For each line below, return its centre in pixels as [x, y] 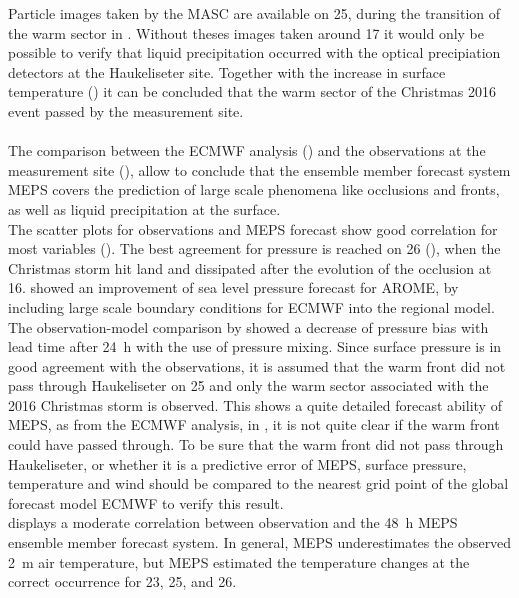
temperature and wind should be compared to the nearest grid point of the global [258, 483]
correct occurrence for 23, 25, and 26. [122, 581]
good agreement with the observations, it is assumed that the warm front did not [257, 365]
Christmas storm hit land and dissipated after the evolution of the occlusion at [250, 267]
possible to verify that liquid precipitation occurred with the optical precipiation [254, 52]
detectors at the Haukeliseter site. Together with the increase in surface [227, 71]
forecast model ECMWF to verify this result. [146, 502]
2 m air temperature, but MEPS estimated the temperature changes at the [239, 561]
